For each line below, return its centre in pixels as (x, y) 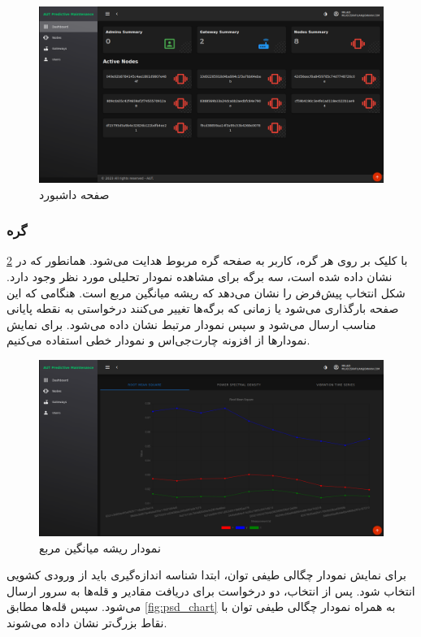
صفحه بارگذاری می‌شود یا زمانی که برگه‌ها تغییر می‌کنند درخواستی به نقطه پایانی (203, 308)
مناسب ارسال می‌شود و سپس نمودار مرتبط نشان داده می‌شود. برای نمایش (191, 324)
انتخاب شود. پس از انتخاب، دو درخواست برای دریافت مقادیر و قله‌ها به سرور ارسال (211, 590)
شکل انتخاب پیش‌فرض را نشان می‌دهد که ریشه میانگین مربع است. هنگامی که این (206, 292)
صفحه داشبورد (74, 194)
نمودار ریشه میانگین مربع (100, 547)
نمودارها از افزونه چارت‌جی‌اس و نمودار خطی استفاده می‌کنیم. (158, 340)
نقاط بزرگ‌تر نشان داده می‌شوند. (87, 622)
